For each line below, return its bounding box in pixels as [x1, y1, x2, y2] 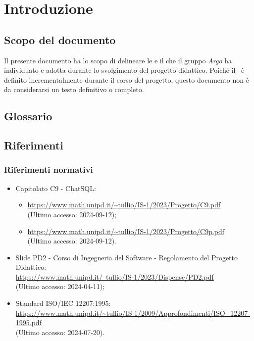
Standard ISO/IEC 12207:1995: [15, 298, 111, 308]
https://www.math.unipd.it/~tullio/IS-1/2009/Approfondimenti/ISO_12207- [15, 307, 250, 318]
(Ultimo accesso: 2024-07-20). [15, 327, 105, 337]
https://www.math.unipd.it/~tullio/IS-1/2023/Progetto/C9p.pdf [27, 226, 225, 236]
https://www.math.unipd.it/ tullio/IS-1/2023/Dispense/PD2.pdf [15, 271, 214, 282]
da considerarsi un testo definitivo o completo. [4, 84, 144, 95]
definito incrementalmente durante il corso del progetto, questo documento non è [4, 74, 249, 85]
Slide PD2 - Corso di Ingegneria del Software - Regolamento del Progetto [15, 252, 238, 262]
